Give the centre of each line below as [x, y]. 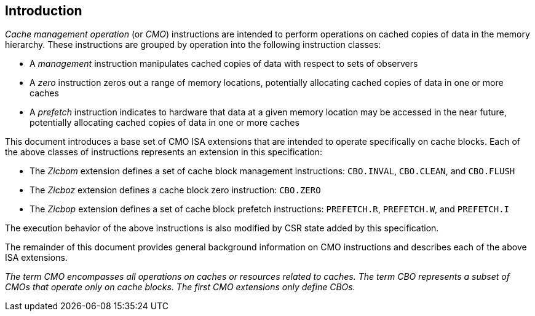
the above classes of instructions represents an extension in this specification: [164, 152]
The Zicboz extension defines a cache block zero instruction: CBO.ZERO [175, 190]
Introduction [44, 11]
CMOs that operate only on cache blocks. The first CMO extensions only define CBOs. [180, 287]
